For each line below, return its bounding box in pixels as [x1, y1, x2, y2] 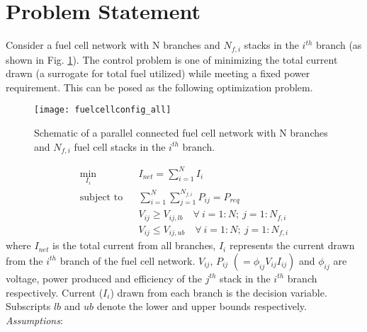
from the [6, 253, 43, 268]
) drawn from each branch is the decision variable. [110, 285, 327, 299]
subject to [79, 192, 123, 202]
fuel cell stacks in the [74, 139, 166, 154]
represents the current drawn [229, 238, 355, 253]
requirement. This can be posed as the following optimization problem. [6, 79, 313, 94]
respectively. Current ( [6, 285, 103, 299]
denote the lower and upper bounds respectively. [96, 299, 307, 314]
